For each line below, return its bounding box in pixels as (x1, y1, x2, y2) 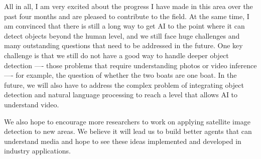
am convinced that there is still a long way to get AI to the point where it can (4, 21, 245, 31)
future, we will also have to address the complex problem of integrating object (4, 79, 244, 90)
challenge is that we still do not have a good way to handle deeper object (4, 50, 229, 60)
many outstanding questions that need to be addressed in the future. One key (4, 40, 243, 51)
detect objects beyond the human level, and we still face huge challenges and (4, 30, 240, 41)
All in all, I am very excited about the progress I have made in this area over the (4, 1, 253, 11)
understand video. (4, 99, 59, 109)
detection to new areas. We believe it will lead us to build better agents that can (4, 126, 252, 136)
